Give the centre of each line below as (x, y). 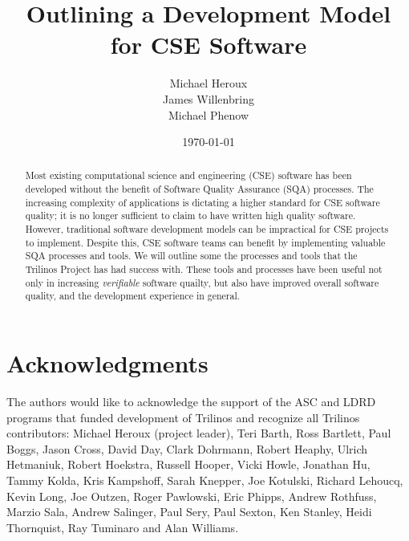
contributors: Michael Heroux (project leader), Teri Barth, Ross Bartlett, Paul (199, 433)
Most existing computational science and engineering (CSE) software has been (188, 175)
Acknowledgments (107, 363)
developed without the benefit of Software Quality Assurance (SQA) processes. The (199, 189)
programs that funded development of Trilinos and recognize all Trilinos (183, 417)
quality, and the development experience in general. (133, 296)
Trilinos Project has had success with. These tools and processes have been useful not (204, 269)
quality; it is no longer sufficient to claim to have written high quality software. (190, 216)
